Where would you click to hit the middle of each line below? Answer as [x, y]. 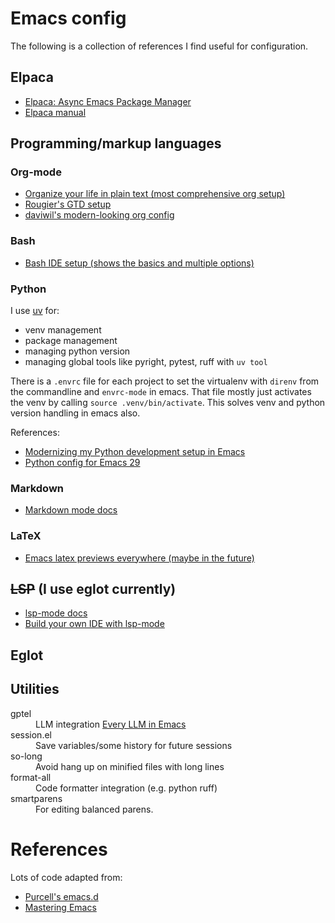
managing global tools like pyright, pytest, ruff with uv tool [146, 362]
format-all [31, 777]
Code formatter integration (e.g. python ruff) [126, 788]
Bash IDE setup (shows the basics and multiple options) [139, 263]
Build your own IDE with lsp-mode [94, 624]
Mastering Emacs [60, 907]
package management [71, 341]
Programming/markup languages [116, 143]
